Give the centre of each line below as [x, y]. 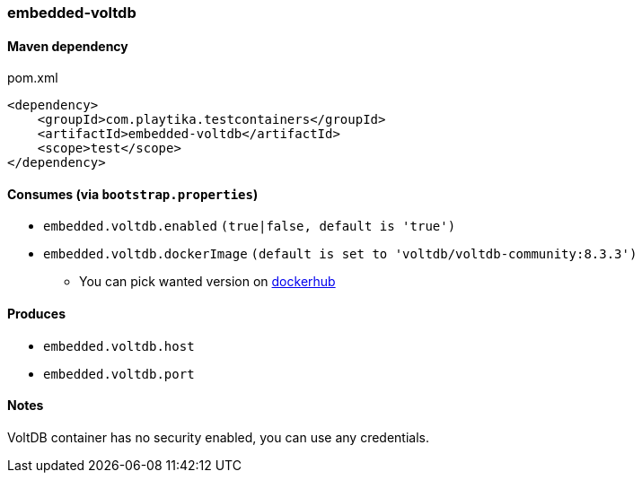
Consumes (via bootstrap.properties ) [133, 194]
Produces [36, 314]
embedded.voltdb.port [119, 374]
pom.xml [33, 78]
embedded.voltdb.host [119, 346]
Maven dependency [68, 46]
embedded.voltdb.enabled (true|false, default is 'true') [250, 227]
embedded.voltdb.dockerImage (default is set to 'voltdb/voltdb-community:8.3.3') [340, 254]
